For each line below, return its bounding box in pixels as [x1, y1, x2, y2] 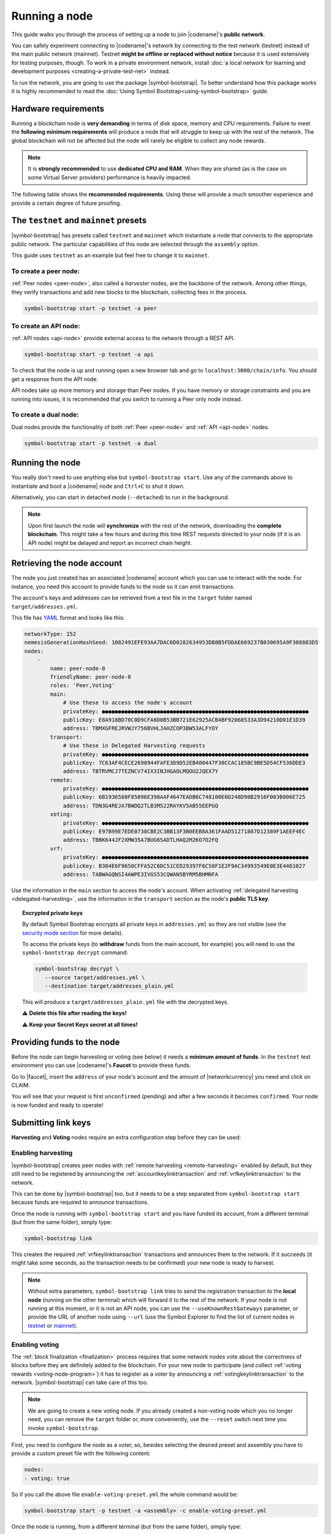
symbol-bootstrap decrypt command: [22, 949, 128, 957]
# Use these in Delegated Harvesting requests [63, 742, 205, 749]
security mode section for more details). [22, 929, 124, 936]
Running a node [11, 9, 93, 23]
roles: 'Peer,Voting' [50, 682, 115, 689]
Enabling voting [11, 1340, 59, 1349]
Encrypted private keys [22, 909, 83, 917]
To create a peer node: [11, 267, 80, 276]
